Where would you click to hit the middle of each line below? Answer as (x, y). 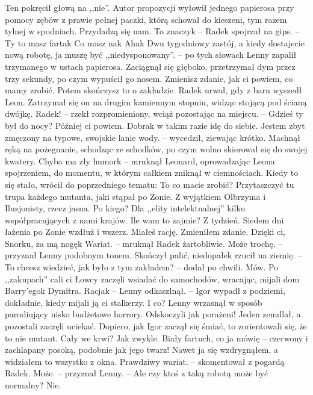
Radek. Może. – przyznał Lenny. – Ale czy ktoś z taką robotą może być (137, 373)
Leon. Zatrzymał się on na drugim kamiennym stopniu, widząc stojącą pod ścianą (156, 101)
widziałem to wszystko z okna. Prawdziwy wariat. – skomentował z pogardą (145, 361)
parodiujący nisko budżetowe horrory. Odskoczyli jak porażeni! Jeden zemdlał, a (153, 314)
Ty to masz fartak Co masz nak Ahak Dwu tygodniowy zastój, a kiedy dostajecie (155, 42)
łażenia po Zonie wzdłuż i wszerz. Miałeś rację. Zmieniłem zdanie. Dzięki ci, (145, 232)
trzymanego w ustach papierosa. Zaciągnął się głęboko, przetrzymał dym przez (150, 66)
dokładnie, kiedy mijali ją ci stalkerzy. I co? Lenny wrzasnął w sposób (134, 302)
